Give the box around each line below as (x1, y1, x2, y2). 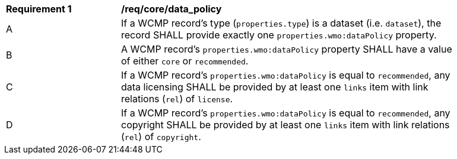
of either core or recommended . (121, 55, 249, 67)
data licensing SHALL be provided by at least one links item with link (121, 81, 429, 93)
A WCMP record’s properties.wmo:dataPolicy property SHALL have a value (121, 43, 452, 55)
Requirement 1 (6, 3, 72, 15)
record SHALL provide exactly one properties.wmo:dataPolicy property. (121, 29, 437, 41)
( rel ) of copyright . (121, 131, 201, 142)
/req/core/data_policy (121, 3, 222, 15)
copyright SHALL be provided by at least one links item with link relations (121, 119, 450, 131)
